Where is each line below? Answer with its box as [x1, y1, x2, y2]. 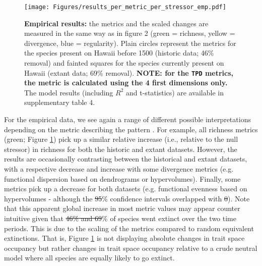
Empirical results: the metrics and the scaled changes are [24, 18, 209, 28]
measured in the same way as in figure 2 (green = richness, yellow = [24, 28, 235, 38]
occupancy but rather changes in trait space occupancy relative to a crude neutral [4, 242, 257, 253]
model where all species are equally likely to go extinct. [4, 252, 175, 263]
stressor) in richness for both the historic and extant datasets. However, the [4, 143, 237, 154]
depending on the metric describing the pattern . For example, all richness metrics [4, 124, 258, 134]
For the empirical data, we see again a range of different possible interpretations [4, 114, 251, 125]
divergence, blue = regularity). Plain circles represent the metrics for [24, 37, 236, 48]
